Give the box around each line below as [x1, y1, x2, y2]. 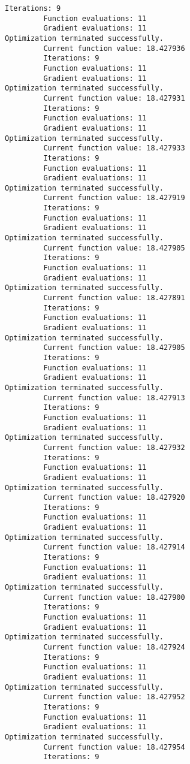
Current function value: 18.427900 [43, 593, 185, 602]
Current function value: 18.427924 [43, 643, 185, 651]
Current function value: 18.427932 [43, 443, 185, 452]
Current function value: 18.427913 [43, 393, 185, 402]
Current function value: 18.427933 [43, 144, 185, 153]
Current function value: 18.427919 [43, 194, 185, 203]
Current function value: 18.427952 [43, 693, 185, 702]
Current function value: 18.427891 [43, 294, 185, 303]
